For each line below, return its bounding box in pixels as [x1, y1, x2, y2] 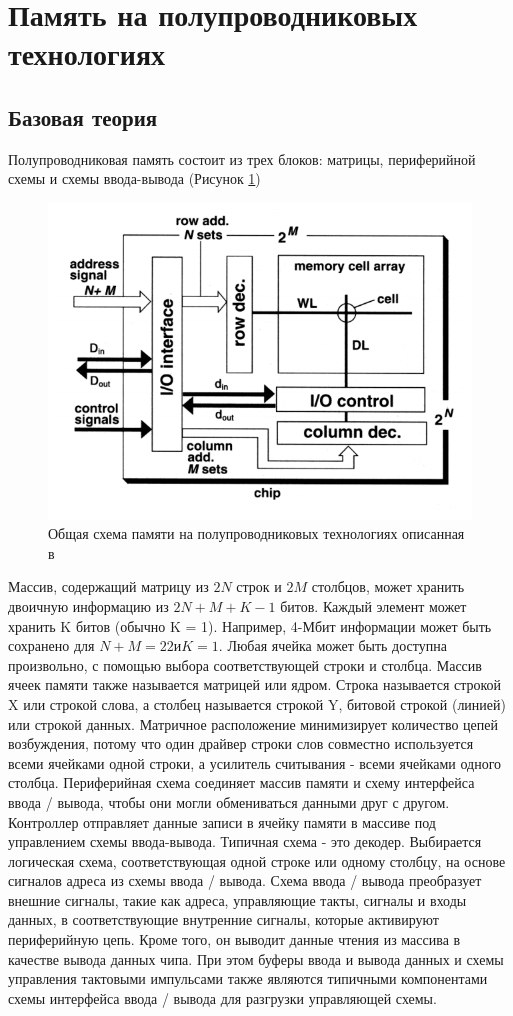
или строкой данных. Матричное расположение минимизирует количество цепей [8, 713, 498, 734]
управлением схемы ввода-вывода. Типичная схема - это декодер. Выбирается [8, 831, 482, 852]
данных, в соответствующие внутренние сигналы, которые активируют [8, 909, 439, 930]
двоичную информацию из [8, 595, 169, 616]
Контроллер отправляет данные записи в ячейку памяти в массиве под [8, 811, 436, 832]
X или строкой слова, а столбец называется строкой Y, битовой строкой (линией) [8, 693, 506, 714]
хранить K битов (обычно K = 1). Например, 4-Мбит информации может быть [8, 615, 492, 636]
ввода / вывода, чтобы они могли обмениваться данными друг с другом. [8, 791, 450, 812]
